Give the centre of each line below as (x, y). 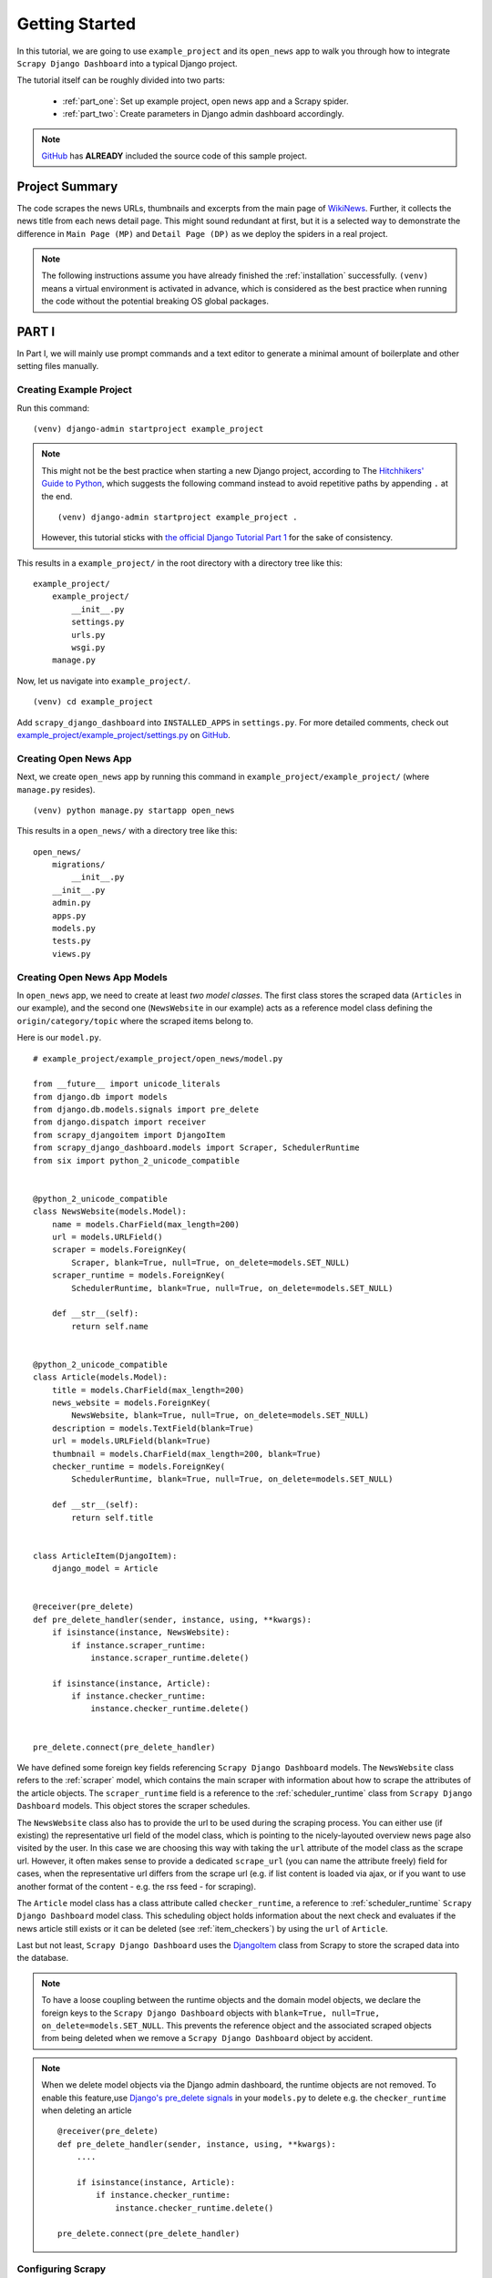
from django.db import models (101, 1097)
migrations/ (78, 865)
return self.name (110, 1326)
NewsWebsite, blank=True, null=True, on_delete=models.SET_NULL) (220, 1416)
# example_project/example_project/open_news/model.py (158, 1058)
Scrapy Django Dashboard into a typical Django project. (127, 63)
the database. (43, 1958)
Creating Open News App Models (92, 977)
